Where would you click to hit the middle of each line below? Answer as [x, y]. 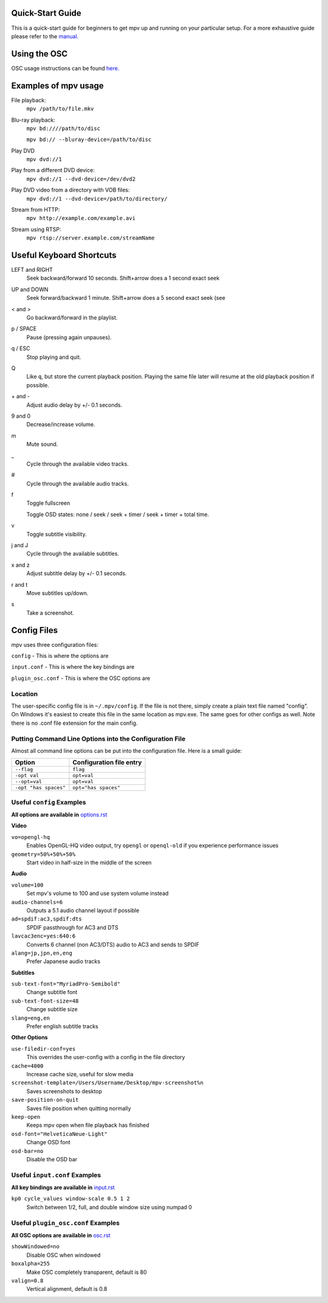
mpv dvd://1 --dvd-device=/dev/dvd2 [81, 179]
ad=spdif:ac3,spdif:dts [46, 919]
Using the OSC [39, 54]
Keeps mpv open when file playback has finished [88, 1125]
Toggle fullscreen [48, 503]
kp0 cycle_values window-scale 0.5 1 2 [70, 1199]
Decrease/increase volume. [61, 424]
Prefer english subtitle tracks [62, 1026]
